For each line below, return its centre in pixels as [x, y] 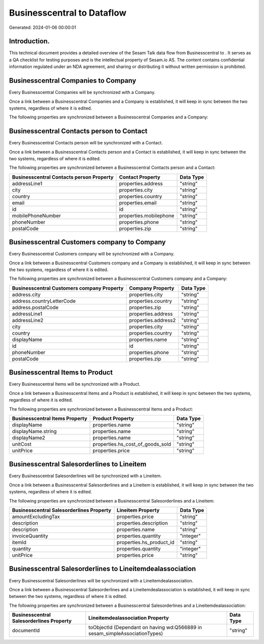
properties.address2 [152, 320]
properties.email [138, 203]
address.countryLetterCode [44, 301]
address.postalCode [35, 307]
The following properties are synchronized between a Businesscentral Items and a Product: [101, 409]
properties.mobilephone [147, 215]
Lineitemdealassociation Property [129, 618]
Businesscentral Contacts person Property [63, 177]
